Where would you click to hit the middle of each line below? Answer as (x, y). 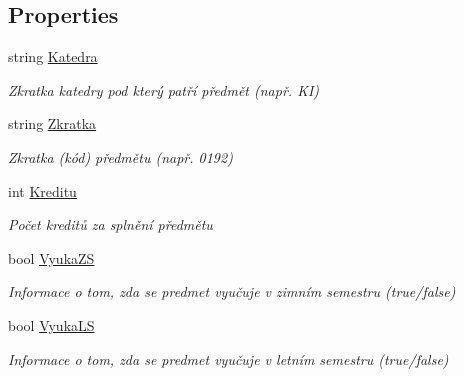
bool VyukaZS (51, 257)
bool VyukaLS (51, 324)
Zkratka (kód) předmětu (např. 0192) (120, 156)
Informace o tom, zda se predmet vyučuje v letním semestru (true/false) (228, 358)
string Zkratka (52, 123)
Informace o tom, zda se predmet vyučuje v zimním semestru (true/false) (232, 291)
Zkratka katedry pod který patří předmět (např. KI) (164, 89)
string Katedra (53, 56)
